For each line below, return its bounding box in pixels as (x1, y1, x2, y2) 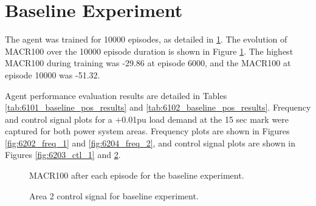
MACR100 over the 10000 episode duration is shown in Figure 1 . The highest (5, 44, 294, 57)
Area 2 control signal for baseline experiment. (29, 189, 199, 202)
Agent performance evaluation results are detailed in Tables (5, 89, 227, 101)
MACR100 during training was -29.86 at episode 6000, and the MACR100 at (5, 57, 291, 69)
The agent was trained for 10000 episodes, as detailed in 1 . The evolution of (5, 33, 287, 46)
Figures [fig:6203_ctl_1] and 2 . (5, 148, 121, 161)
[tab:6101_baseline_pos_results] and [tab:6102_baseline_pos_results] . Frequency (5, 101, 311, 114)
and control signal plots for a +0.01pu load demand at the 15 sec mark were (5, 112, 289, 125)
